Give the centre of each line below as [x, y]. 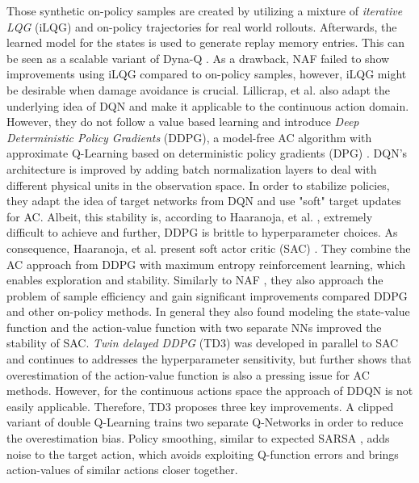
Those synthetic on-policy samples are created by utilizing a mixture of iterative [205, 10]
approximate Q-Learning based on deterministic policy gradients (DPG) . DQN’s [207, 153]
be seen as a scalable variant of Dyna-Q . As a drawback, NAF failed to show [198, 58]
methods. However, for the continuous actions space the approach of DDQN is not [210, 391]
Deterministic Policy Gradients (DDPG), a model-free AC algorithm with [189, 137]
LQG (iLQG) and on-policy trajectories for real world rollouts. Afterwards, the [202, 26]
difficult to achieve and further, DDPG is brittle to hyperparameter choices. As [202, 232]
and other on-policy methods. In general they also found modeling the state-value [208, 311]
